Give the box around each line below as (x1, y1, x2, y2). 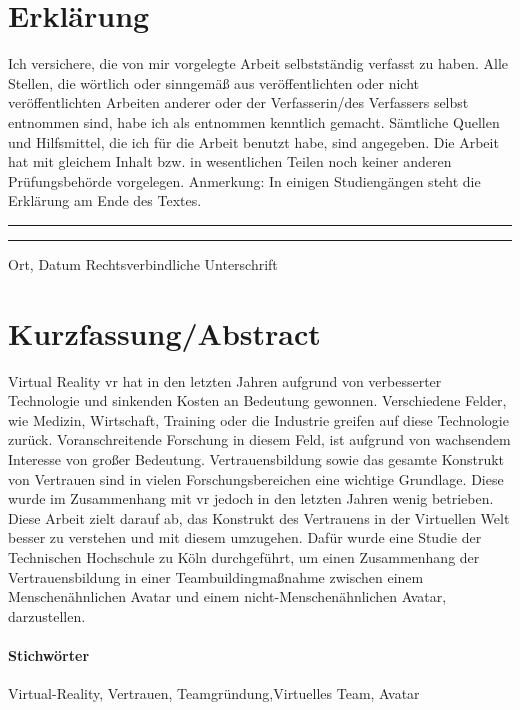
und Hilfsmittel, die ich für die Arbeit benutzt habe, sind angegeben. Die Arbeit (8, 131, 499, 152)
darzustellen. (8, 605, 86, 626)
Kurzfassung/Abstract (8, 312, 321, 353)
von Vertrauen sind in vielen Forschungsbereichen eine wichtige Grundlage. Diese (8, 468, 504, 489)
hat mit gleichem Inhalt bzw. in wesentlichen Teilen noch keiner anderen (8, 151, 452, 172)
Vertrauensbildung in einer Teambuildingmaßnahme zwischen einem (8, 566, 424, 587)
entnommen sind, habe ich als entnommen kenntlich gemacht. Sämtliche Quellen (8, 111, 500, 132)
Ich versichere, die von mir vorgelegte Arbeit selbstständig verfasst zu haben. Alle (8, 53, 508, 74)
